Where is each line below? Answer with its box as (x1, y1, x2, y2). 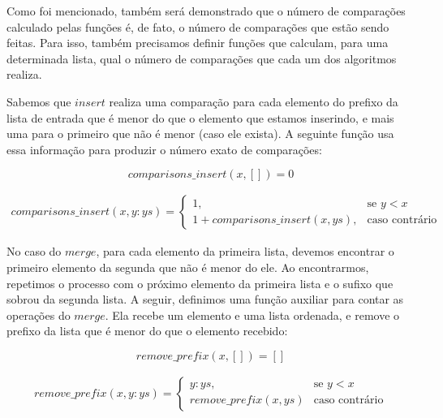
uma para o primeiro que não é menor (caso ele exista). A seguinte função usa (6, 125, 394, 142)
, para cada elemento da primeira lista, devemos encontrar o (96, 243, 394, 260)
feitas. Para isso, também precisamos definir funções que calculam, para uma (6, 34, 389, 51)
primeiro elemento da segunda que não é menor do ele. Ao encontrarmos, (6, 258, 369, 275)
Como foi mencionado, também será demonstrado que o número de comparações (6, 2, 406, 19)
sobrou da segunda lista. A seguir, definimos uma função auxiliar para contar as (6, 291, 404, 308)
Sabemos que (6, 93, 71, 110)
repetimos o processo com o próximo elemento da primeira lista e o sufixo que (6, 274, 394, 291)
